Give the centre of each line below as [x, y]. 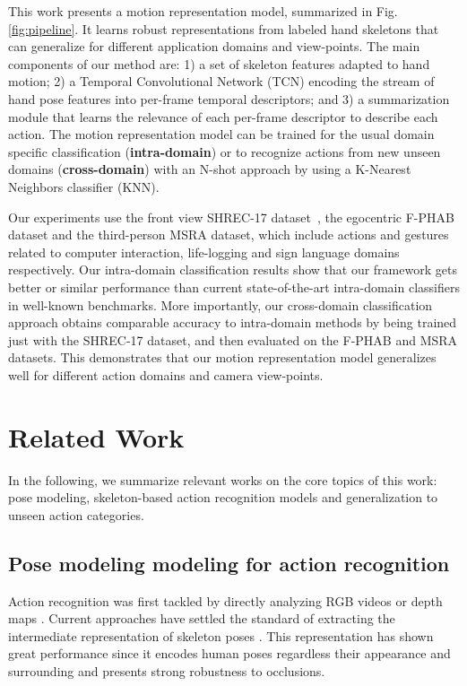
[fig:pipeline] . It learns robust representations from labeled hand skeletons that [224, 28]
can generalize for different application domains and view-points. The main [214, 46]
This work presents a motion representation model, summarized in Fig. [203, 11]
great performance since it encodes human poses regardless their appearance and [229, 653]
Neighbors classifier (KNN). [84, 186]
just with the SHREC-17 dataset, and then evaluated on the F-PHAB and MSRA [233, 339]
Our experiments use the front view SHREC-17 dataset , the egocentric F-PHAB [231, 217]
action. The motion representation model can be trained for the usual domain [221, 134]
